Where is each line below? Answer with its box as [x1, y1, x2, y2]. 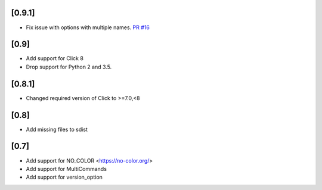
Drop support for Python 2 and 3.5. [26, 63, 112, 70]
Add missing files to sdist [26, 126, 88, 133]
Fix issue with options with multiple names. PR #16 [26, 24, 150, 31]
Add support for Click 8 [26, 55, 83, 62]
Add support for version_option [26, 173, 103, 181]
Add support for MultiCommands [26, 165, 107, 172]
